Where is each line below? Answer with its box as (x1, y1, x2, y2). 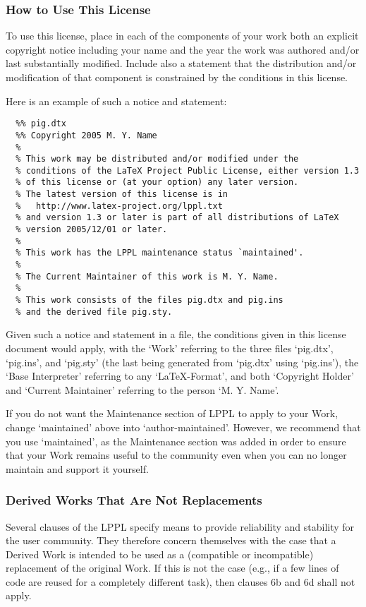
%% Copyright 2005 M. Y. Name (16, 130, 157, 140)
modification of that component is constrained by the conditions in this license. (6, 70, 348, 84)
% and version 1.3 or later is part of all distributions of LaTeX (16, 212, 339, 223)
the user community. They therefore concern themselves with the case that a (6, 533, 336, 548)
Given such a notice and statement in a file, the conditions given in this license (6, 327, 346, 342)
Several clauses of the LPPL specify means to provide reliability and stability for (6, 519, 355, 534)
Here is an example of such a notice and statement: (6, 93, 227, 108)
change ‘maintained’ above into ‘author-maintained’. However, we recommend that (6, 419, 361, 434)
